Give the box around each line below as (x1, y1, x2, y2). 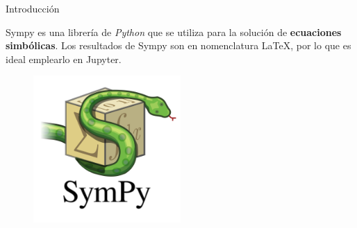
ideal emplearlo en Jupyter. (6, 51, 122, 66)
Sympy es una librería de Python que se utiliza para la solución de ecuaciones (6, 24, 342, 39)
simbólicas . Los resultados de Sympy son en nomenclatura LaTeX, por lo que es (6, 38, 351, 53)
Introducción (6, 1, 60, 15)
